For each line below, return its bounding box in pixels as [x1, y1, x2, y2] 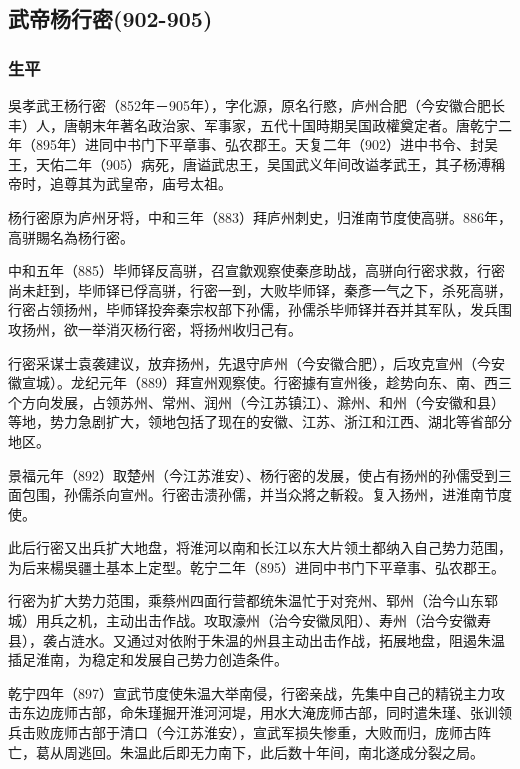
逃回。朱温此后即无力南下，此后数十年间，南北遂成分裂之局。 [77, 741, 484, 762]
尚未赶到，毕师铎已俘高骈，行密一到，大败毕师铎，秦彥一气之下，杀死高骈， [8, 279, 512, 300]
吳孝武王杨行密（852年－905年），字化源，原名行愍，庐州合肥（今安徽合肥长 [8, 95, 505, 115]
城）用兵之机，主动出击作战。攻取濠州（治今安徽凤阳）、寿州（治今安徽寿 [8, 610, 491, 631]
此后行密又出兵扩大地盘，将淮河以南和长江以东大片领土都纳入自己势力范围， [8, 537, 512, 558]
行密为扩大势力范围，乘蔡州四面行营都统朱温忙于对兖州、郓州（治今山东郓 [8, 590, 498, 611]
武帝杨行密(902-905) [8, 3, 213, 34]
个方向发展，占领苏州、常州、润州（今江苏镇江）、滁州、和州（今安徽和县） [8, 391, 505, 412]
